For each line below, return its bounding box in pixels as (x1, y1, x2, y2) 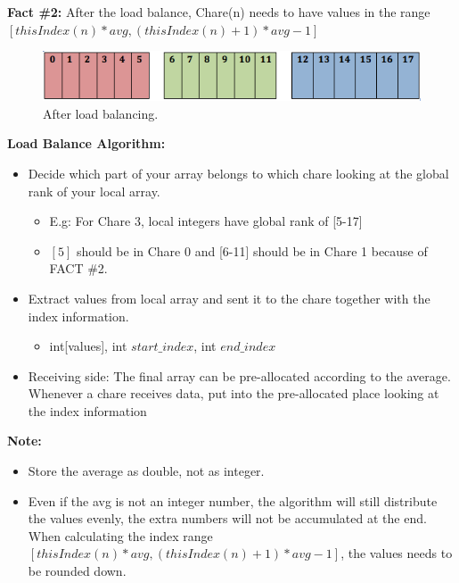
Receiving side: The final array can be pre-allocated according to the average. (28, 366, 451, 385)
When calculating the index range (28, 526, 213, 545)
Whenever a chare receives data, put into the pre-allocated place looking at (28, 384, 439, 403)
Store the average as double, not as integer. (28, 462, 265, 480)
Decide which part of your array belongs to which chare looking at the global (28, 163, 449, 182)
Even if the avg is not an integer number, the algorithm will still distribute (28, 491, 438, 510)
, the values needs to (340, 544, 453, 562)
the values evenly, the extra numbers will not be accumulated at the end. (28, 509, 427, 528)
